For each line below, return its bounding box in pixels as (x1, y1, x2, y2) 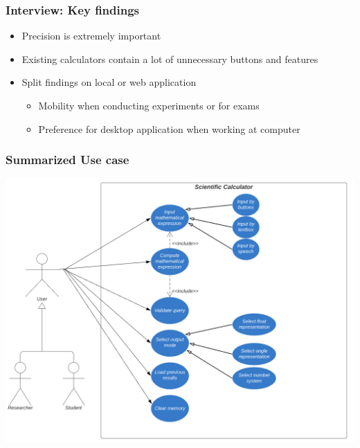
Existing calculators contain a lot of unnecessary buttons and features (21, 51, 318, 66)
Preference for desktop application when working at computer (38, 121, 300, 136)
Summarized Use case (6, 151, 129, 168)
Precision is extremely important (21, 28, 161, 43)
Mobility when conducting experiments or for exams (38, 98, 260, 112)
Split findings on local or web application (21, 75, 197, 89)
